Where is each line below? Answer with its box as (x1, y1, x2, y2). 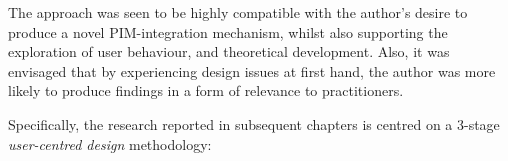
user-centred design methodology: (8, 133, 212, 154)
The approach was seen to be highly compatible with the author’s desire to (8, 2, 468, 22)
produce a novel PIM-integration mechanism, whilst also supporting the (8, 21, 448, 42)
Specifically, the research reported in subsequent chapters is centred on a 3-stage (8, 113, 500, 134)
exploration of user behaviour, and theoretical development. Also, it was (8, 41, 450, 62)
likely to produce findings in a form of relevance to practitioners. (8, 80, 404, 101)
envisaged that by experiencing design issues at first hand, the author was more (8, 60, 496, 81)
